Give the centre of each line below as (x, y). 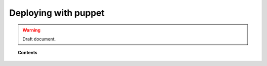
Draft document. (39, 39)
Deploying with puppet (57, 13)
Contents (28, 53)
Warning (31, 30)
